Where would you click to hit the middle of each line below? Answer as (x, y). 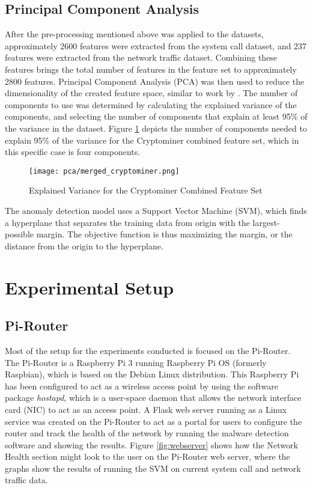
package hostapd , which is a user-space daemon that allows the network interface (153, 398)
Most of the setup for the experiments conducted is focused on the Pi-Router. (148, 350)
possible (19, 234)
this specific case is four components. (73, 152)
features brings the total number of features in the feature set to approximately (151, 69)
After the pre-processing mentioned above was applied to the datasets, (134, 34)
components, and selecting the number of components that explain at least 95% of (156, 116)
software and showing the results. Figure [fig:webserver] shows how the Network (151, 444)
